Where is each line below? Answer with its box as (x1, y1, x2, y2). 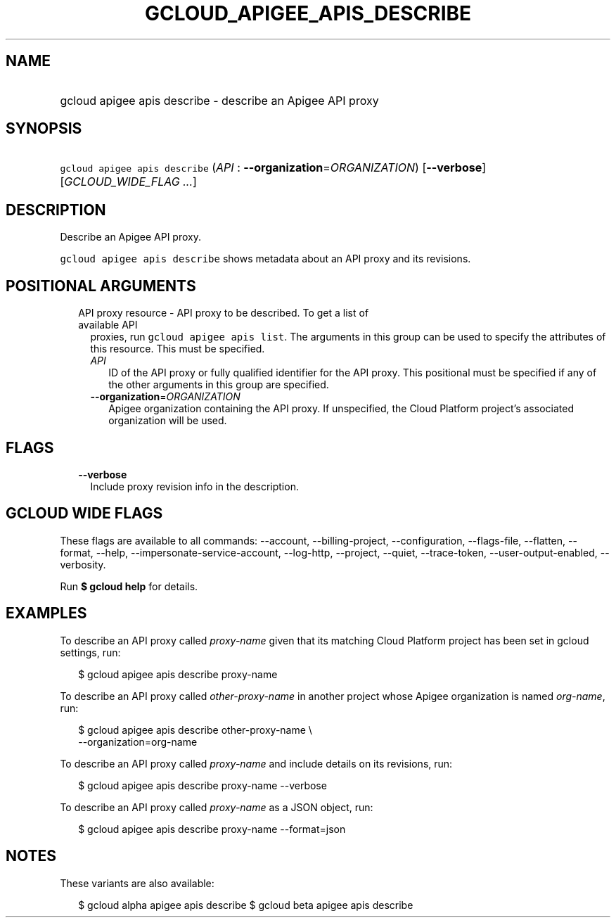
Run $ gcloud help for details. (60, 580, 198, 592)
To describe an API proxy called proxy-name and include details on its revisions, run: (60, 757, 453, 770)
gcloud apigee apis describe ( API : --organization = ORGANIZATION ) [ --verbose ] (60, 160, 487, 175)
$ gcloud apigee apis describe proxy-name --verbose (78, 779, 327, 791)
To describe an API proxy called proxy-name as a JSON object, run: (60, 801, 373, 813)
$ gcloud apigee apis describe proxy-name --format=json (78, 822, 346, 835)
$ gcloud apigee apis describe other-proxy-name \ (78, 723, 312, 736)
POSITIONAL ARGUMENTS (6, 276, 196, 295)
